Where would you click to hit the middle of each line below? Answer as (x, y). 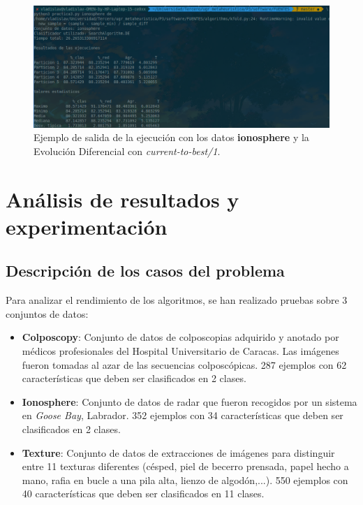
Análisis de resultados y (123, 199)
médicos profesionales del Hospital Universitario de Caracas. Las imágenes (180, 351)
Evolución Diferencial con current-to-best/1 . (127, 151)
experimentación (87, 226)
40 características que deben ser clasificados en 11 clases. (143, 493)
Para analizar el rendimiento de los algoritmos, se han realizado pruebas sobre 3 (177, 300)
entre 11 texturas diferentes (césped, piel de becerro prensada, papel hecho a (185, 466)
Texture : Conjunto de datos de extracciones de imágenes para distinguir (178, 452)
